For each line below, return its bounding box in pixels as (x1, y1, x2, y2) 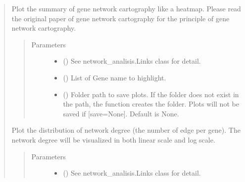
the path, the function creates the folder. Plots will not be (63, 99, 239, 109)
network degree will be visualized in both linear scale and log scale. (11, 134, 215, 145)
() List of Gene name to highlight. (63, 72, 166, 82)
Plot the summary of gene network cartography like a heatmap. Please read (11, 3, 241, 13)
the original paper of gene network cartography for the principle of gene (11, 13, 230, 23)
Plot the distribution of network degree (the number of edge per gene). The (11, 125, 241, 135)
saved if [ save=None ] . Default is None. (63, 108, 179, 118)
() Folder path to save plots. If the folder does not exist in (63, 89, 239, 99)
